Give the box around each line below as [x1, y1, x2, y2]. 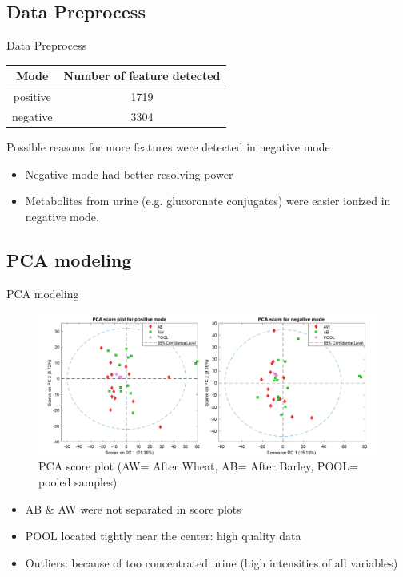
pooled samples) [38, 474, 118, 490]
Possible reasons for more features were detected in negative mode [6, 139, 330, 155]
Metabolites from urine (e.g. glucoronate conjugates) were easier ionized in [25, 192, 391, 209]
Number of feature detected [63, 67, 221, 84]
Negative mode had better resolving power [25, 165, 233, 182]
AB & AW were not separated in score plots [25, 500, 241, 517]
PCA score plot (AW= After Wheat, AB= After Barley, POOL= [38, 458, 358, 474]
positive [13, 88, 51, 105]
